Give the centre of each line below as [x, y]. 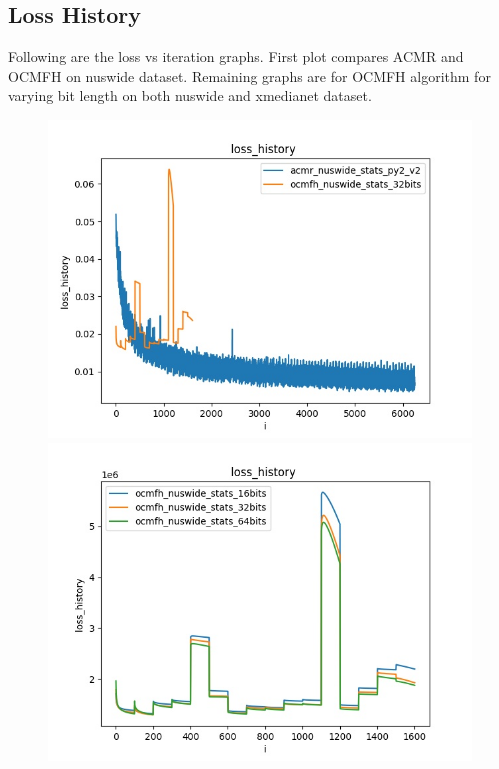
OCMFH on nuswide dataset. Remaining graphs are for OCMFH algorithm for [249, 75]
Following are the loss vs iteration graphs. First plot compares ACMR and [236, 56]
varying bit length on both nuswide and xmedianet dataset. [190, 95]
